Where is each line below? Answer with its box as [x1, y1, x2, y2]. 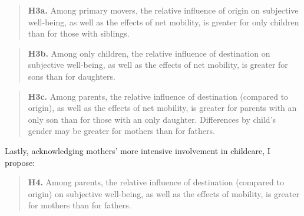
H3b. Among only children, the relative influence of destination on [28, 47, 270, 59]
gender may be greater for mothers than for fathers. [28, 125, 215, 137]
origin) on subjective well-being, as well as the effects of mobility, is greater [28, 187, 299, 199]
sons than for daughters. [28, 70, 115, 82]
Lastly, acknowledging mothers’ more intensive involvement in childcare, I [5, 144, 270, 156]
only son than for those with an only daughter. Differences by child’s [28, 113, 276, 125]
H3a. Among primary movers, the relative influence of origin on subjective [28, 4, 299, 16]
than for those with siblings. [28, 27, 130, 40]
